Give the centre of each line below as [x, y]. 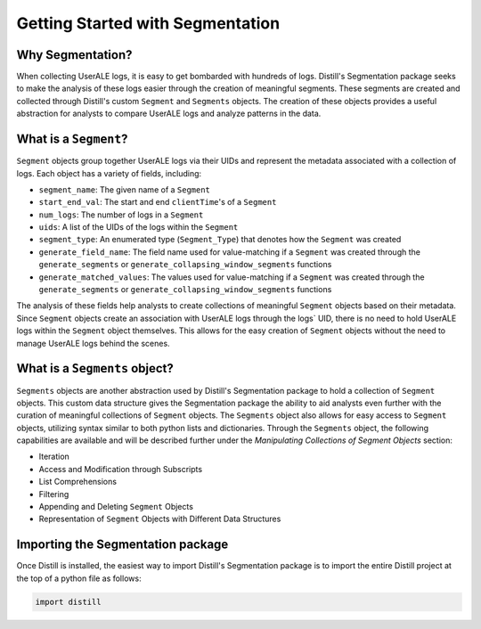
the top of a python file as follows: [79, 578]
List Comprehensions [78, 482]
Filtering [54, 494]
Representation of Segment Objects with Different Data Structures [160, 519]
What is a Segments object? [95, 368]
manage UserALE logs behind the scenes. [93, 343]
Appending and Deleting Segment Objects [116, 507]
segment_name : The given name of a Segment [125, 189]
